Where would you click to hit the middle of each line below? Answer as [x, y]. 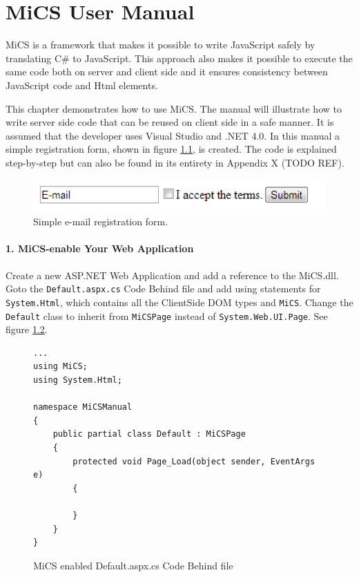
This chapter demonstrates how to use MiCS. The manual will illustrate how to [174, 108]
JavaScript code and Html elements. [82, 85]
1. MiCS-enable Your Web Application [100, 248]
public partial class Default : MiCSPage [149, 434]
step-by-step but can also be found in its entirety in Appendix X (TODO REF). [175, 162]
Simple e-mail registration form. [101, 221]
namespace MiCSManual [83, 407]
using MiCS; [60, 367]
